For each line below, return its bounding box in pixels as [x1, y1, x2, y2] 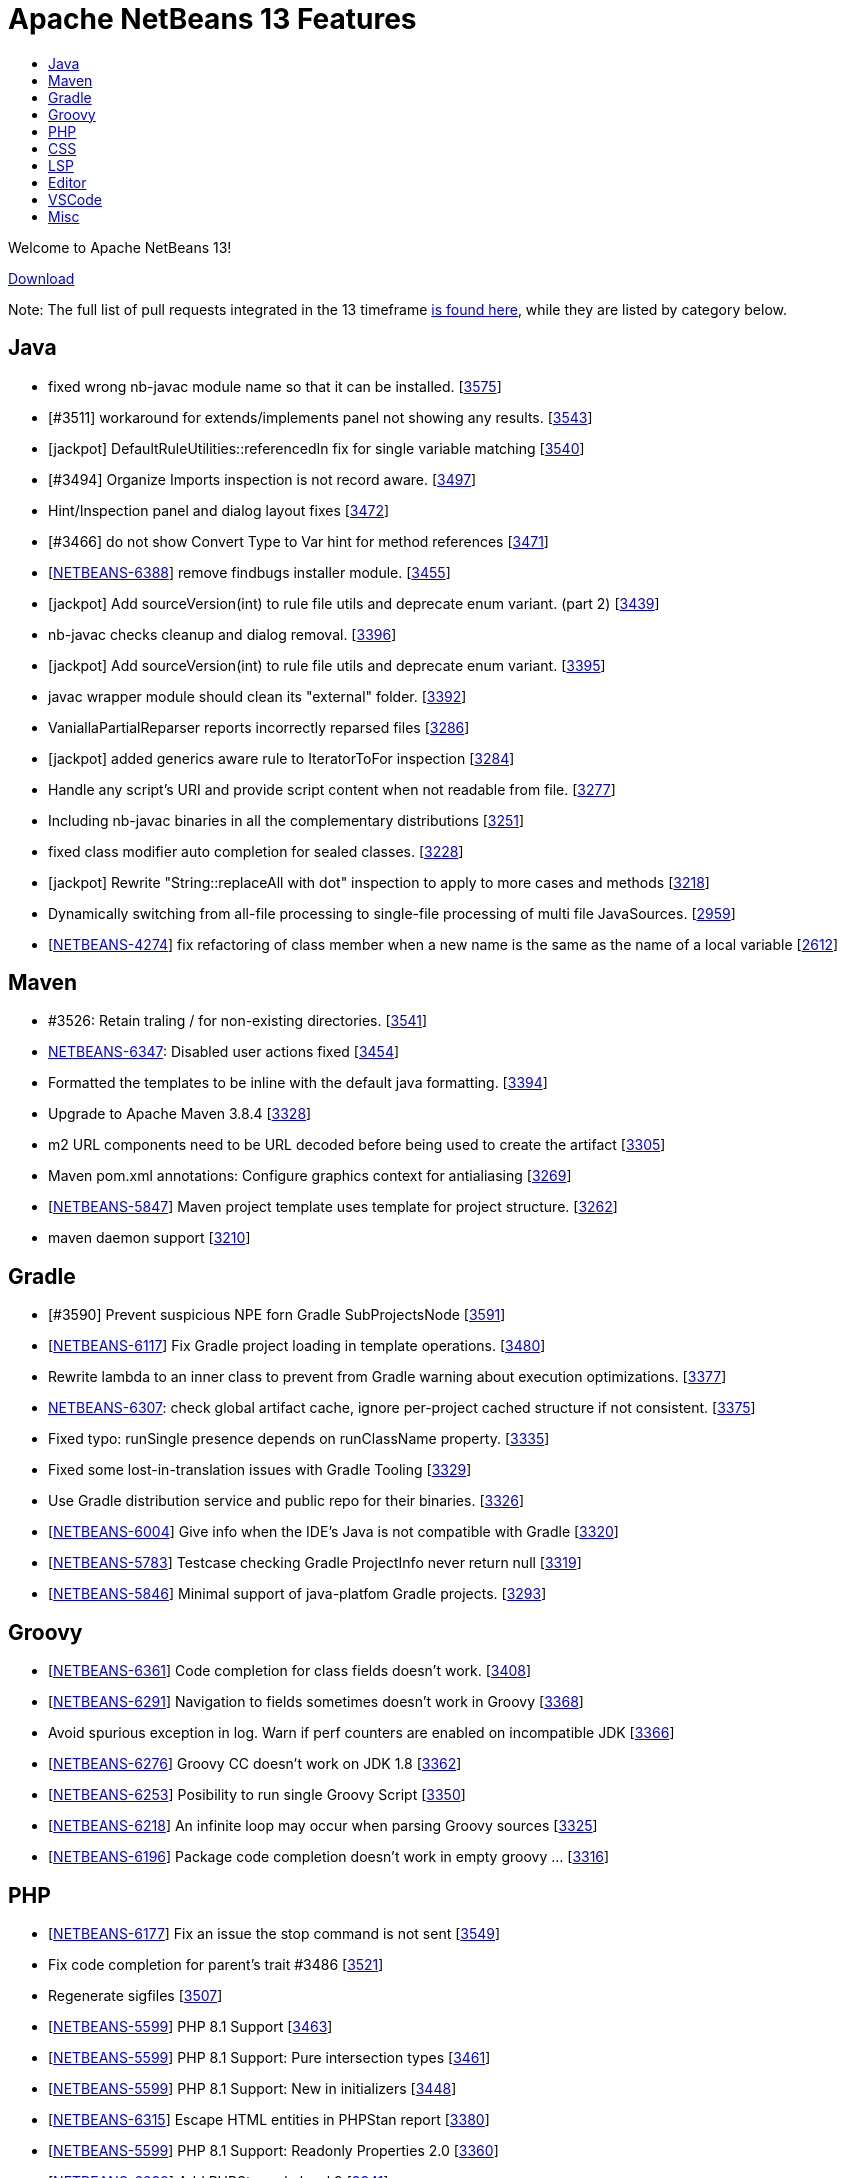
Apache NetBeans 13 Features [8, 2, 417, 36]
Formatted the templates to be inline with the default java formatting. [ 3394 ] [48, 1074, 548, 1092]
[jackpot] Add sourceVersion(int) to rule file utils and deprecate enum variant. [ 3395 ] [48, 656, 606, 674]
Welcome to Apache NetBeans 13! [8, 238, 232, 256]
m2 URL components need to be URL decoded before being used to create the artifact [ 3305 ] [48, 1136, 666, 1154]
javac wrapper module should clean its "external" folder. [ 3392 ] [48, 687, 467, 705]
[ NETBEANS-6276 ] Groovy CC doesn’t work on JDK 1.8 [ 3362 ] [48, 1755, 462, 1773]
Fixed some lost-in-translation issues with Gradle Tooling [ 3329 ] [48, 1461, 472, 1479]
